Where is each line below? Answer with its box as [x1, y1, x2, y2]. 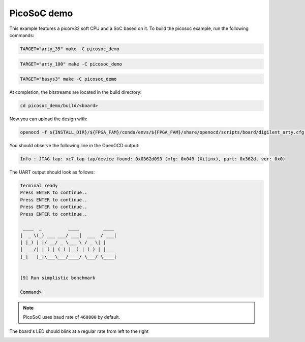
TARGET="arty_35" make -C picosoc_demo [20, 46, 119, 52]
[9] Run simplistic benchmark [20, 275, 96, 281]
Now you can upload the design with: [9, 116, 87, 122]
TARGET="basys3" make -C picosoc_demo [20, 76, 117, 82]
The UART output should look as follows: [9, 169, 95, 175]
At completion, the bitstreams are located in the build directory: [9, 89, 142, 95]
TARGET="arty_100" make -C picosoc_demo [20, 61, 122, 67]
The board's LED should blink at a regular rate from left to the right [9, 328, 149, 334]
